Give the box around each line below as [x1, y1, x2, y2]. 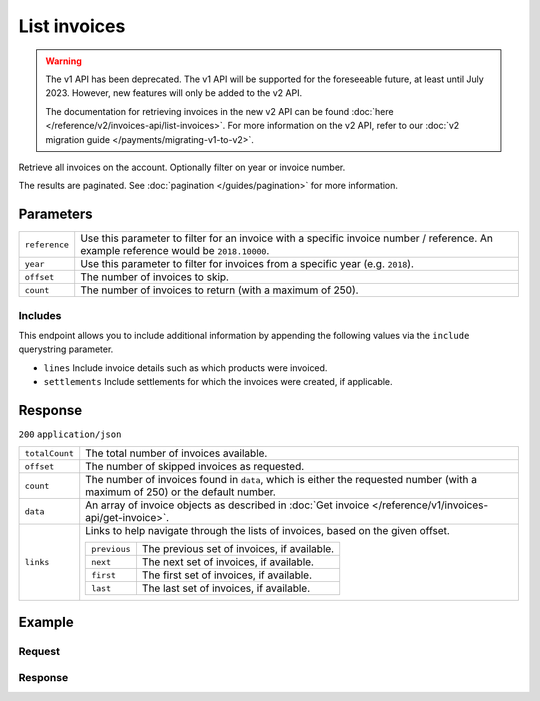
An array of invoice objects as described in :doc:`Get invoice [85, 498, 370, 512]
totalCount [24, 448, 75, 459]
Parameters [18, 206, 93, 223]
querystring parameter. [18, 343, 114, 355]
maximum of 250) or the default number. [85, 485, 277, 499]
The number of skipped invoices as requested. [85, 460, 305, 474]
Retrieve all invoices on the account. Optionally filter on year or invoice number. [18, 161, 346, 173]
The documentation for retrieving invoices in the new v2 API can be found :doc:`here [45, 105, 394, 117]
